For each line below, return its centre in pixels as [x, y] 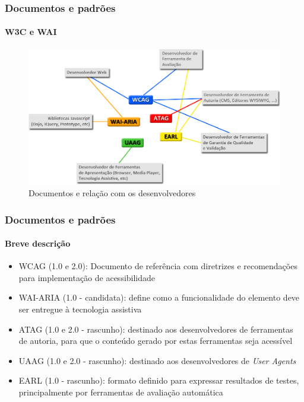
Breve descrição [38, 243]
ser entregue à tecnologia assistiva [80, 309]
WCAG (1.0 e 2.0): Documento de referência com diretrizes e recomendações [158, 266]
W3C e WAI [31, 32]
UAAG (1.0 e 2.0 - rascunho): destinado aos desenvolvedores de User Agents [157, 360]
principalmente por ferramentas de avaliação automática [121, 392]
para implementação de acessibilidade [87, 277]
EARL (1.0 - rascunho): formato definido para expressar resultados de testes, [159, 380]
